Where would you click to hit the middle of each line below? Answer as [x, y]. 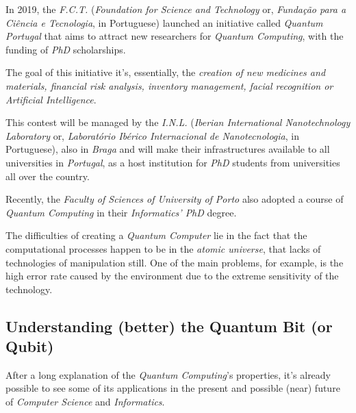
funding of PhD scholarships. [66, 49]
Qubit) [30, 346]
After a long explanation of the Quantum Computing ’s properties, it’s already [168, 374]
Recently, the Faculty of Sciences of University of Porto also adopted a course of [175, 199]
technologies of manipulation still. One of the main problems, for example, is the [175, 262]
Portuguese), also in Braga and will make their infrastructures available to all [168, 149]
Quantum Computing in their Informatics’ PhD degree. [121, 212]
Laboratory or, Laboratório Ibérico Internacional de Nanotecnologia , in [152, 135]
